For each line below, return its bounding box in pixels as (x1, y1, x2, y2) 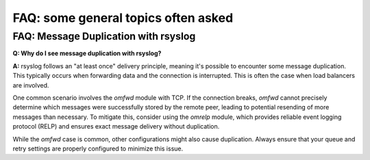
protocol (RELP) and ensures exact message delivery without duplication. (12, 122, 220, 131)
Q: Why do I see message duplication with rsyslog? (12, 49, 162, 57)
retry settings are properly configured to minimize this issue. (12, 144, 184, 152)
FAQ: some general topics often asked (12, 10, 234, 25)
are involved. (12, 81, 49, 89)
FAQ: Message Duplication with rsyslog (12, 30, 196, 42)
